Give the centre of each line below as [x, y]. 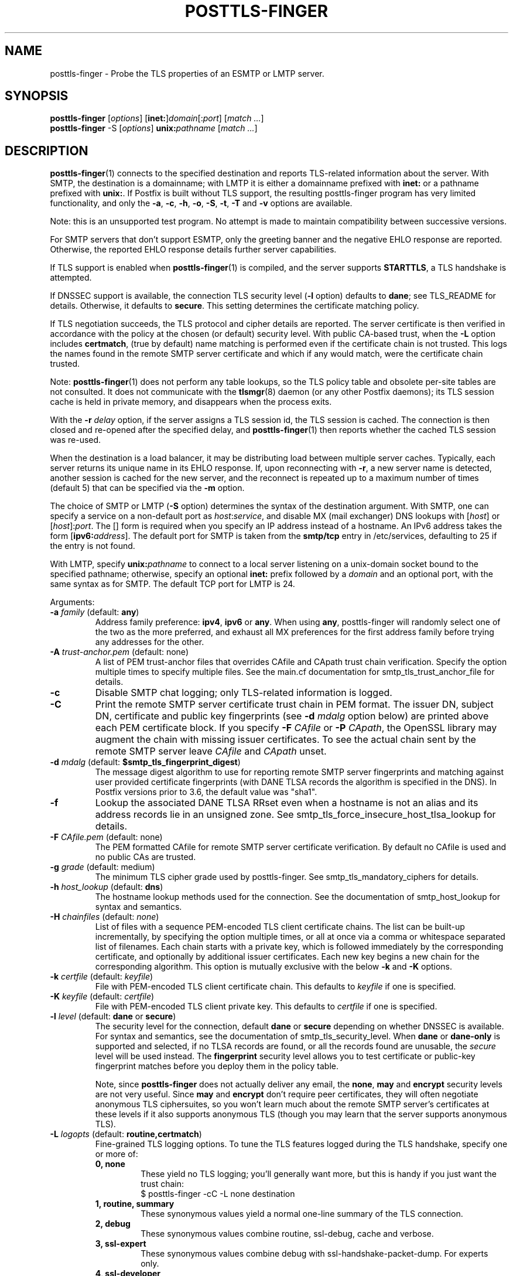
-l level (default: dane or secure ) [113, 1016]
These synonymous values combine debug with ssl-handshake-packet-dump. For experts [314, 1254]
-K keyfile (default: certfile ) [102, 997]
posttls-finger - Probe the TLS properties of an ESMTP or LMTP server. [187, 73]
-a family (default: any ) [95, 612]
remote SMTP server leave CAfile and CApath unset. [211, 751]
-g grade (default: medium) [102, 867]
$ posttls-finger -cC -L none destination [218, 1194]
